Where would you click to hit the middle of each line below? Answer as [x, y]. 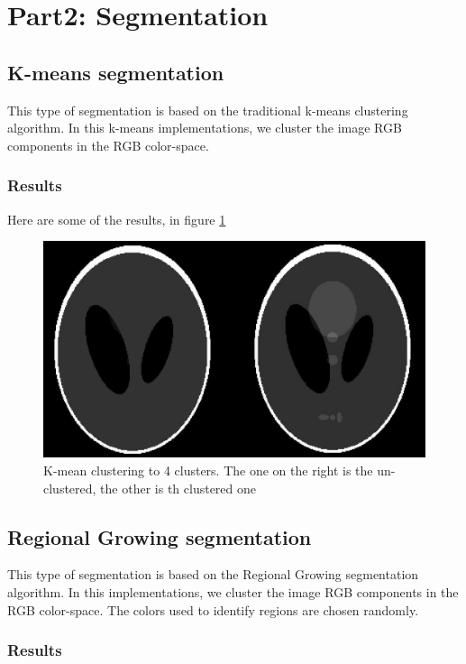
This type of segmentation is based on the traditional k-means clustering [208, 110]
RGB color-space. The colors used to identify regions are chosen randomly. [213, 609]
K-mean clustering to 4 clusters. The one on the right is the [208, 470]
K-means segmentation [116, 72]
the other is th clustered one [178, 488]
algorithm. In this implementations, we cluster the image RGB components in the [233, 591]
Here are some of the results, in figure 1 [117, 219]
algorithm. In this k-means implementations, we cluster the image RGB [205, 128]
